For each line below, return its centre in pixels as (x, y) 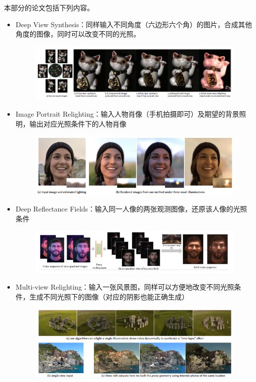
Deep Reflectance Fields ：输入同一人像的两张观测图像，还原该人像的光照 (131, 209)
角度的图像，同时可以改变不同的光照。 (78, 34)
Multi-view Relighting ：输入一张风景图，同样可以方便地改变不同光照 (125, 287)
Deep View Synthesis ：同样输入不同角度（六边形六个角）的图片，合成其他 (134, 24)
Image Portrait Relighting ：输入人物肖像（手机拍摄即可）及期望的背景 (127, 113)
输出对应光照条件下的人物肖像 (78, 123)
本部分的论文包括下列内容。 (49, 7)
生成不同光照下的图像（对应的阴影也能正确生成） (109, 297)
